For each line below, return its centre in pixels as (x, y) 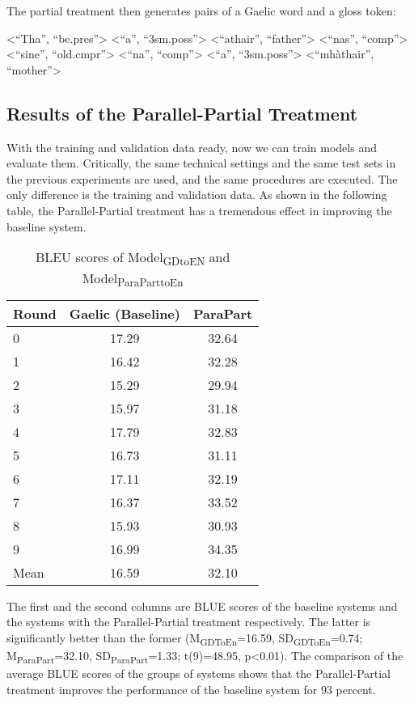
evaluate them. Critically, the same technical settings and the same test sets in (201, 163)
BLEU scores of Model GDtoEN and (133, 258)
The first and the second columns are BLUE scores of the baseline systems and (202, 606)
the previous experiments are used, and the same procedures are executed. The (202, 178)
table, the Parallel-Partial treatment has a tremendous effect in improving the (199, 210)
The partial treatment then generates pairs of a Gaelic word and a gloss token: (201, 11)
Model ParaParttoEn (133, 280)
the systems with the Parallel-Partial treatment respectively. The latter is (189, 622)
